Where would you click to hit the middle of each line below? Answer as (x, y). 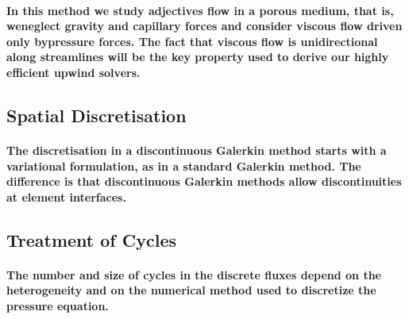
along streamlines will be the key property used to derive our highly (198, 57)
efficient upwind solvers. (73, 72)
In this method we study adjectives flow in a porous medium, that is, (200, 10)
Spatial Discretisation (96, 115)
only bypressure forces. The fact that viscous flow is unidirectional (192, 41)
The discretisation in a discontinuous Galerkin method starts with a (197, 150)
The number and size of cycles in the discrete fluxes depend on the (194, 274)
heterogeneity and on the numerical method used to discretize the (191, 290)
